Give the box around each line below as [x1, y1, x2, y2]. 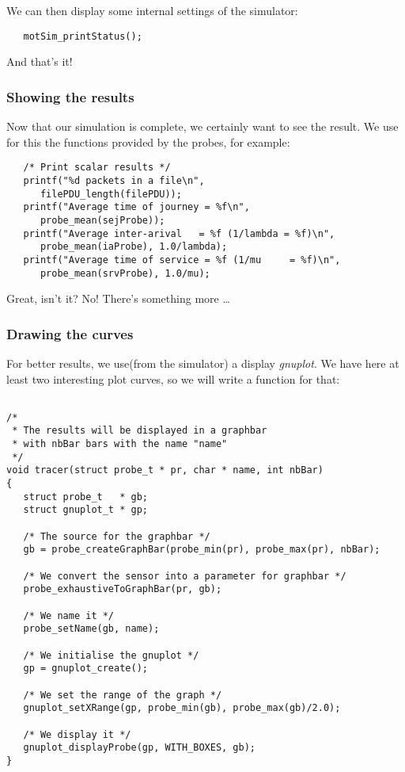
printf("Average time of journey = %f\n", [23, 201, 250, 213]
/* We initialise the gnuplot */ [23, 649, 199, 661]
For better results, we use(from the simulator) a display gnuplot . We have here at [6, 354, 399, 371]
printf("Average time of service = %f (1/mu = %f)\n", [23, 254, 341, 266]
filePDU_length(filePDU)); [40, 188, 182, 200]
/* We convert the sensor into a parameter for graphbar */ [23, 570, 346, 582]
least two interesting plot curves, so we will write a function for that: [6, 370, 340, 387]
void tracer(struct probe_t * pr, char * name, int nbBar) [6, 464, 324, 476]
